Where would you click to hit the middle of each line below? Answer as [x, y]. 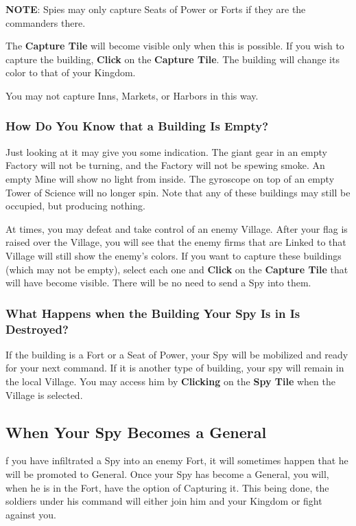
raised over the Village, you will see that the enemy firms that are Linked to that [176, 242]
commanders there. [46, 22]
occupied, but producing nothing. [75, 206]
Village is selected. [44, 394]
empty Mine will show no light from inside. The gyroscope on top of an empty [170, 178]
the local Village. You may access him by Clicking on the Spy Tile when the [170, 381]
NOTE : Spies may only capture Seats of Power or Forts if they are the [156, 9]
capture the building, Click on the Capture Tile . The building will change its [173, 59]
